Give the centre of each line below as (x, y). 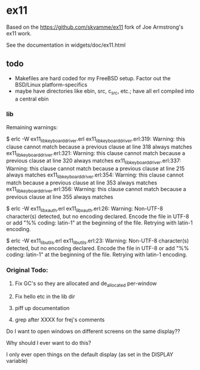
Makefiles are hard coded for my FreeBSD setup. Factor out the (93, 78)
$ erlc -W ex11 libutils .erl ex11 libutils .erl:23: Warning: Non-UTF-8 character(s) (98, 241)
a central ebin (32, 99)
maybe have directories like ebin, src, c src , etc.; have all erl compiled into (104, 92)
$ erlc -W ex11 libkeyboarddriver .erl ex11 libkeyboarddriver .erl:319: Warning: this (96, 139)
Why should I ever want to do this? (49, 342)
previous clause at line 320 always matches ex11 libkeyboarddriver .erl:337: (94, 161)
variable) (17, 360)
